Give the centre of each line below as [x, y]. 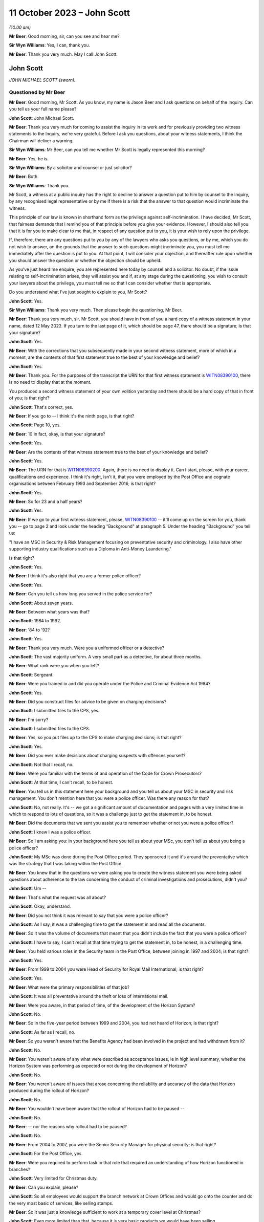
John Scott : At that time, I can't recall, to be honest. [61, 783]
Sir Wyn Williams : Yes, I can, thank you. [50, 45]
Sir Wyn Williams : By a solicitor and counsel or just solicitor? [70, 167]
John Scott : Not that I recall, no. [41, 764]
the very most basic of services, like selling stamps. [61, 1203]
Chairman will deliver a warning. [41, 141]
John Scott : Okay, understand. [40, 906]
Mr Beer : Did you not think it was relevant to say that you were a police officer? [89, 915]
